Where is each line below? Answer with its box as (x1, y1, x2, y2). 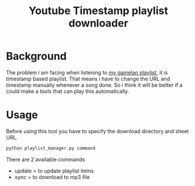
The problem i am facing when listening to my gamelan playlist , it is (6, 69, 168, 76)
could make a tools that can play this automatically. (6, 87, 129, 94)
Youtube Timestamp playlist (28, 4, 169, 18)
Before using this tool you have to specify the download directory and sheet (6, 127, 189, 134)
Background (6, 50, 67, 63)
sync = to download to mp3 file (14, 173, 90, 180)
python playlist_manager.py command (6, 145, 95, 151)
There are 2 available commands (6, 155, 85, 163)
